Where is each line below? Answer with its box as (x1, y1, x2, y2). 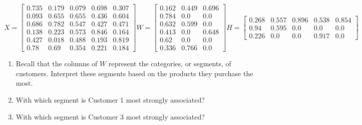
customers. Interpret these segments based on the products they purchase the (16, 68, 253, 78)
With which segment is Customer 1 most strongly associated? (16, 94, 205, 105)
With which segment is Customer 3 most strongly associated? (16, 111, 205, 122)
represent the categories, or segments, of (108, 58, 231, 69)
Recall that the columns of (16, 58, 98, 69)
